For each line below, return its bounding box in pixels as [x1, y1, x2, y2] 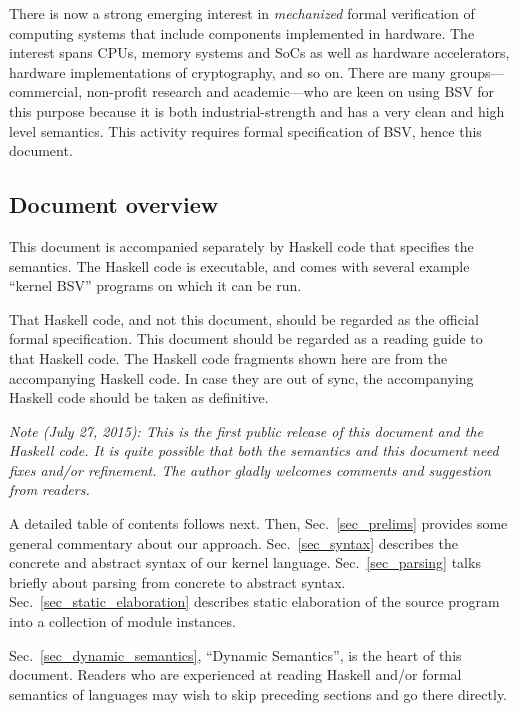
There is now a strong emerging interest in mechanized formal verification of [9, 3, 475, 23]
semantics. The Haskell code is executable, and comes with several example [9, 255, 470, 276]
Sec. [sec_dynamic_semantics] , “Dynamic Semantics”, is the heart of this [9, 644, 462, 665]
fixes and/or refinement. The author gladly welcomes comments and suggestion [9, 459, 491, 480]
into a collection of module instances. [9, 611, 236, 632]
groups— [450, 61, 505, 82]
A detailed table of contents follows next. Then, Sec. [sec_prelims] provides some [9, 513, 508, 534]
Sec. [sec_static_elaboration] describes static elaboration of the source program [9, 591, 500, 612]
